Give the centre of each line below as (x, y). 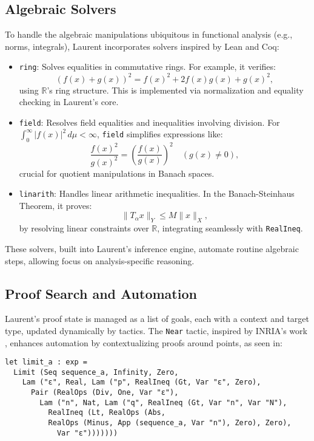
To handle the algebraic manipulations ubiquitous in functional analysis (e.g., (149, 34)
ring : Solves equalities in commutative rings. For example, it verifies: (147, 67)
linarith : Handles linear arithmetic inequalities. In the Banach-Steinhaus (157, 193)
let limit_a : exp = (46, 362)
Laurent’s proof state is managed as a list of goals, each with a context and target (157, 319)
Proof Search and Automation (101, 293)
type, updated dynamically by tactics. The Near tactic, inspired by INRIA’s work (156, 330)
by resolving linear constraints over (84, 228)
